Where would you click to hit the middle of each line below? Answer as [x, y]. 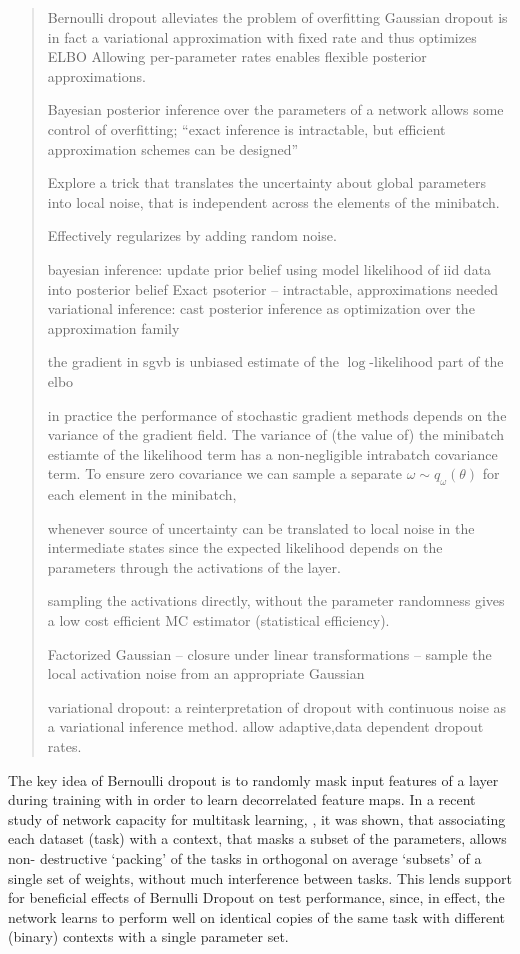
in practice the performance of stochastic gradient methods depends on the [277, 414]
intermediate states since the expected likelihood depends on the [245, 547]
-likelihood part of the [436, 361]
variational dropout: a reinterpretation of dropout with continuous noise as [277, 706]
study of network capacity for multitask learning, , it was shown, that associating [257, 818]
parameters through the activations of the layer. [194, 566]
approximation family [113, 327]
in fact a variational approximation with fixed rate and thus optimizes [262, 36]
